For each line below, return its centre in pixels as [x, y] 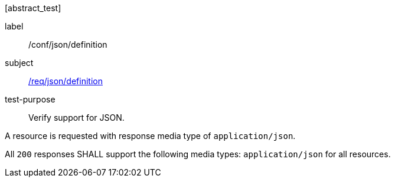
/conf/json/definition [68, 44]
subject [19, 63]
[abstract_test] [33, 8]
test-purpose [30, 99]
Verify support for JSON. [76, 118]
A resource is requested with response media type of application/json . [150, 136]
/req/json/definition [66, 81]
